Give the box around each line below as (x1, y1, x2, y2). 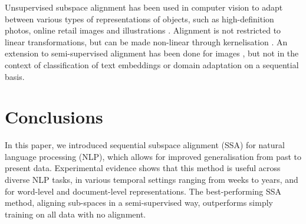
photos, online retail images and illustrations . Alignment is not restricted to (5, 24, 281, 36)
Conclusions (5, 105, 103, 129)
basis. (5, 70, 25, 82)
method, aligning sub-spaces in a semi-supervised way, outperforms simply (5, 196, 273, 209)
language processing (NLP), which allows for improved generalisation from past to (5, 150, 302, 162)
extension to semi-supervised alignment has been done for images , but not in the (5, 47, 299, 59)
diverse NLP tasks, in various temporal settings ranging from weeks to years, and (5, 173, 298, 186)
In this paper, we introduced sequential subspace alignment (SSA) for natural (5, 139, 285, 151)
